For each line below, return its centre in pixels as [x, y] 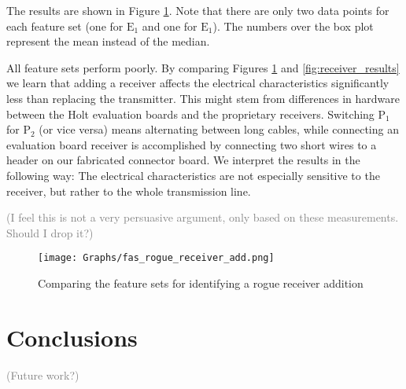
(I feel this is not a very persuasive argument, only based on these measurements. [203, 217]
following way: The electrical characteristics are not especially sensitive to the [193, 175]
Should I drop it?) [50, 232]
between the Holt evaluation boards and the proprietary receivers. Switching [190, 114]
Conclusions [72, 337]
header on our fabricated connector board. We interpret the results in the [183, 160]
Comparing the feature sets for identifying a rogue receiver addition [201, 283]
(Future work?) [43, 374]
